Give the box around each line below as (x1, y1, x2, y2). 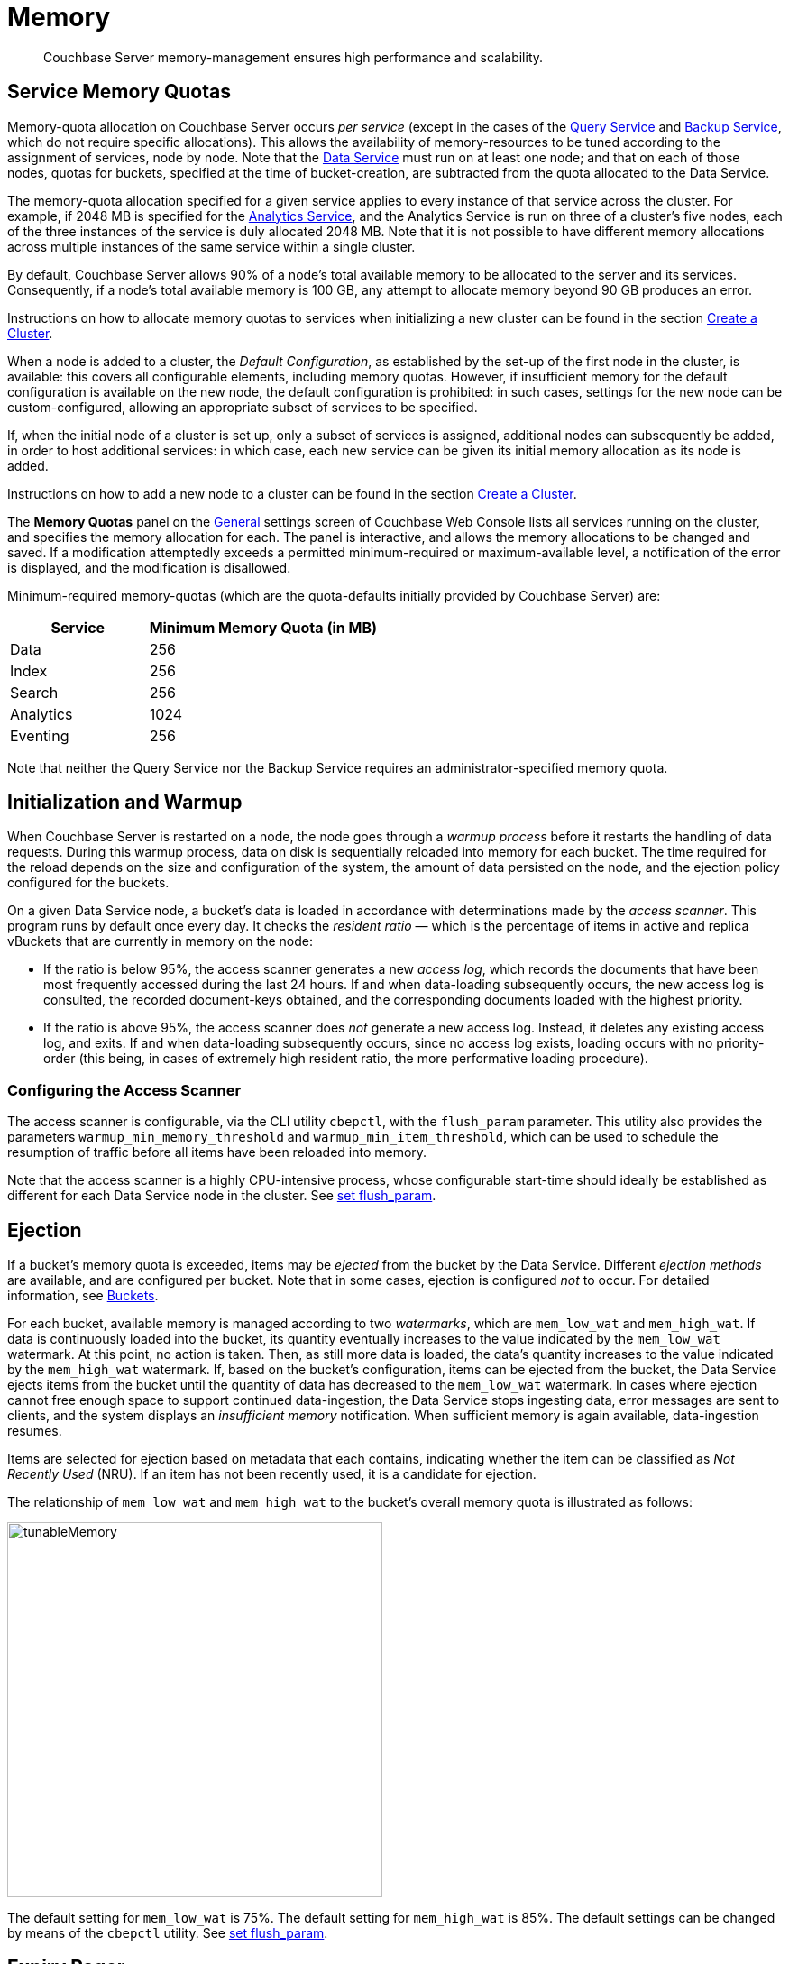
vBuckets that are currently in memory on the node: (7, 933, 313, 950)
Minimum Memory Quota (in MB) (149, 618, 378, 637)
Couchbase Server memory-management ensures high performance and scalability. (43, 49, 544, 65)
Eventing (10, 726, 69, 745)
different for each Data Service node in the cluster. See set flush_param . (7, 1188, 436, 1204)
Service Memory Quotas (7, 80, 231, 104)
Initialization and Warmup (7, 791, 243, 814)
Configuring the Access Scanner (7, 1080, 242, 1099)
